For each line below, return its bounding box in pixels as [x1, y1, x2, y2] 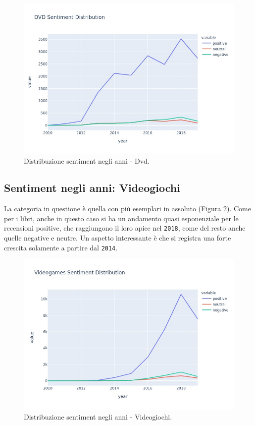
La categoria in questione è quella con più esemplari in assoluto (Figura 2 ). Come [4, 203, 251, 214]
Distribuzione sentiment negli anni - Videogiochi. [24, 411, 172, 422]
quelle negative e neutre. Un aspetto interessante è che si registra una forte [4, 233, 231, 243]
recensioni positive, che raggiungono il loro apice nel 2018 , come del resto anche [4, 223, 246, 233]
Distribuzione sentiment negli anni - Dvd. [24, 156, 150, 166]
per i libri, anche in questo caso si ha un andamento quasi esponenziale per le [4, 213, 239, 223]
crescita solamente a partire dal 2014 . [4, 242, 118, 252]
